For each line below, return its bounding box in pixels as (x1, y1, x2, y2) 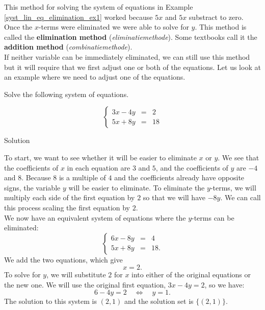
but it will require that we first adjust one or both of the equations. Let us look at (4, 61, 261, 72)
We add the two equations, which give (4, 254, 123, 265)
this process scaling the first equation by (4, 202, 130, 212)
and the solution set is (124, 296, 194, 306)
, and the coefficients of (155, 162, 228, 173)
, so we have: (204, 279, 245, 290)
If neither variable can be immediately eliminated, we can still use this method (4, 51, 250, 62)
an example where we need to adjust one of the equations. (4, 71, 185, 82)
